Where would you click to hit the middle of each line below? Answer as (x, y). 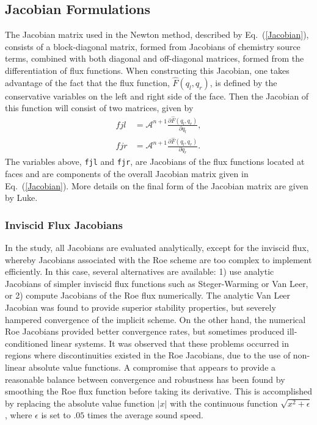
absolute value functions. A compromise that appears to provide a (152, 367)
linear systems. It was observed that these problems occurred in (170, 343)
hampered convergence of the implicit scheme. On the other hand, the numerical (155, 319)
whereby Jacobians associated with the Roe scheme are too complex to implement (158, 259)
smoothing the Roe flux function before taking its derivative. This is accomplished (159, 391)
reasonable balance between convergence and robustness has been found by (145, 379)
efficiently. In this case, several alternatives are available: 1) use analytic (140, 271)
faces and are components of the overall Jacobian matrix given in (127, 174)
